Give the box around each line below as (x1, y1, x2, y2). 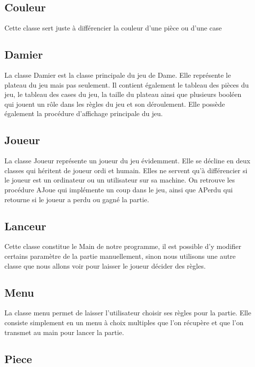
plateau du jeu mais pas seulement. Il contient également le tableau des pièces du (4, 79, 249, 90)
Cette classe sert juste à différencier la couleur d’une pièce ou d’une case (4, 23, 222, 33)
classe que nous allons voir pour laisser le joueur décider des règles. (4, 260, 206, 271)
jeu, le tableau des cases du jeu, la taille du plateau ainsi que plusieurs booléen (4, 89, 242, 99)
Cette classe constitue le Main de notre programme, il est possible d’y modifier (4, 241, 242, 251)
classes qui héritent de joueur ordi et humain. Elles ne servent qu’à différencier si (4, 165, 248, 175)
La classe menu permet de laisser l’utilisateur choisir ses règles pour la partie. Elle (4, 307, 252, 318)
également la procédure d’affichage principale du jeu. (4, 108, 163, 119)
